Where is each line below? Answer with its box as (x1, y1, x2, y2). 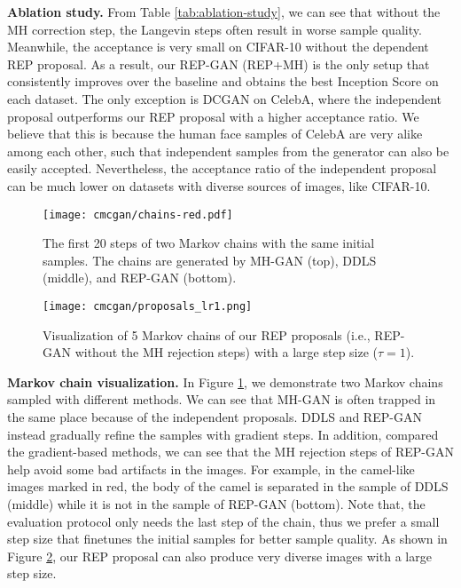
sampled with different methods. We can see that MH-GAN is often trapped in (7, 390, 436, 409)
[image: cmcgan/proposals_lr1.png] (43, 299, 253, 313)
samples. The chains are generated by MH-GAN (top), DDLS (43, 250, 377, 269)
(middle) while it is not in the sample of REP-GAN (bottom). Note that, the (7, 494, 426, 513)
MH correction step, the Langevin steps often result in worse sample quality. (7, 20, 422, 38)
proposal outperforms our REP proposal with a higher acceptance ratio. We (7, 107, 419, 125)
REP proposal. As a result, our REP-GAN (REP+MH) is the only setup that (7, 54, 430, 73)
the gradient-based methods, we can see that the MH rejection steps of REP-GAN (7, 442, 454, 461)
